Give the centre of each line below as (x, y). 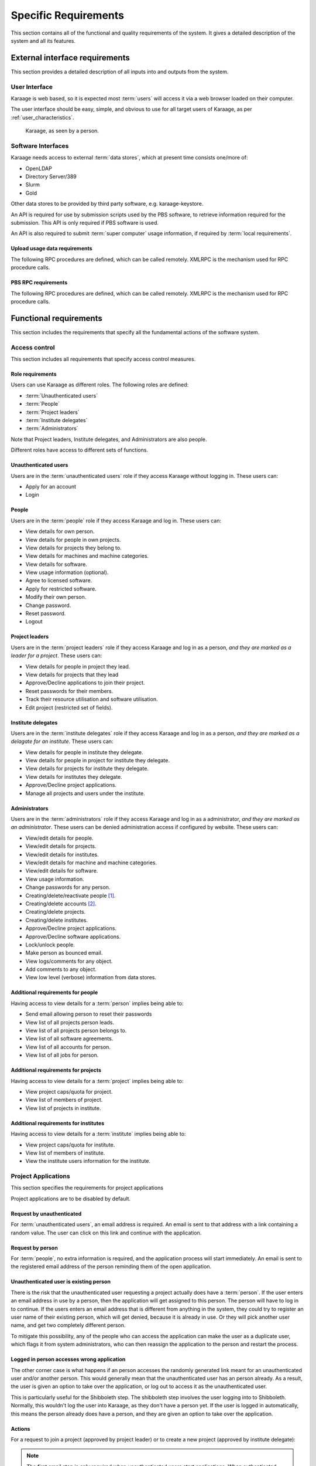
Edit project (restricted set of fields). (69, 707)
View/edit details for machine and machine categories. (91, 863)
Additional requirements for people (54, 992)
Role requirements (34, 374)
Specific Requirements (67, 15)
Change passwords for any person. (68, 887)
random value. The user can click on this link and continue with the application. (106, 1233)
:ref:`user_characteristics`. (42, 117)
